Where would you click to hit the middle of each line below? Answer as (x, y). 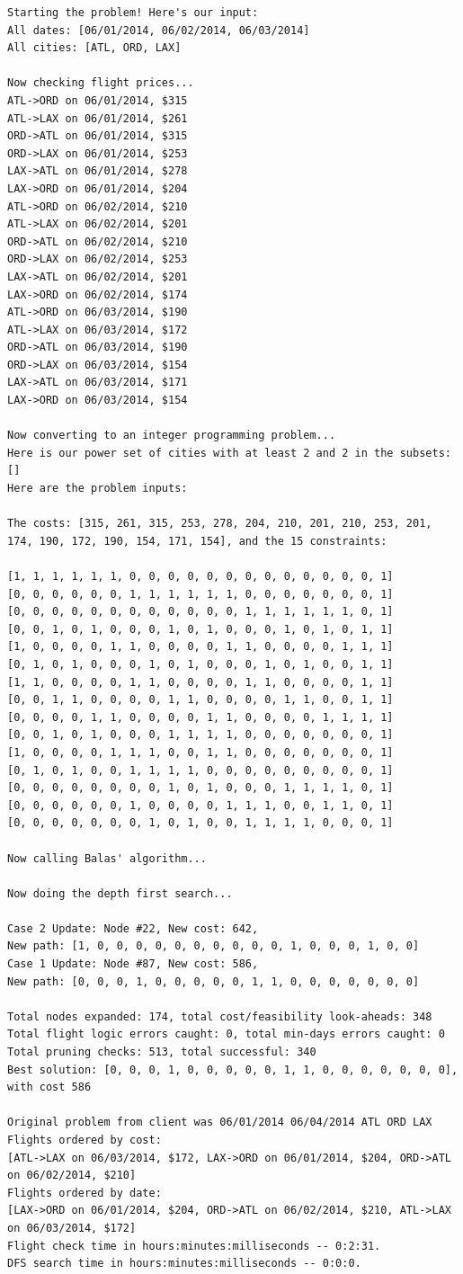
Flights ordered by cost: (85, 1140)
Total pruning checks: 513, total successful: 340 (162, 1052)
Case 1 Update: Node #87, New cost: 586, (133, 964)
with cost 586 (49, 1087)
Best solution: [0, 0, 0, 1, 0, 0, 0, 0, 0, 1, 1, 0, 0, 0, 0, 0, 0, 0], (233, 1069)
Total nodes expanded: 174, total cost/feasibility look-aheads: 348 (220, 1016)
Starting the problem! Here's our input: (133, 13)
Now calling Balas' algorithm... (107, 858)
